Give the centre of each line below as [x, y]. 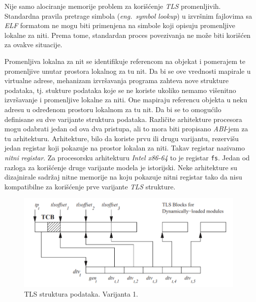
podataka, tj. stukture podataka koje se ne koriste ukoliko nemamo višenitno [120, 90]
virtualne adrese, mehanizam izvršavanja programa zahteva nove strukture [117, 80]
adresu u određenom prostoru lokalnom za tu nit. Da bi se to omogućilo [113, 109]
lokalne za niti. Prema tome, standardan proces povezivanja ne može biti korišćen [128, 35]
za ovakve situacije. [33, 45]
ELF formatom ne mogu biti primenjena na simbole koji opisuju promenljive [120, 25]
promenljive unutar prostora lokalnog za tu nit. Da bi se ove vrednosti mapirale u [128, 71]
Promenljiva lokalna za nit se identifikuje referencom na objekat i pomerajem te [125, 61]
